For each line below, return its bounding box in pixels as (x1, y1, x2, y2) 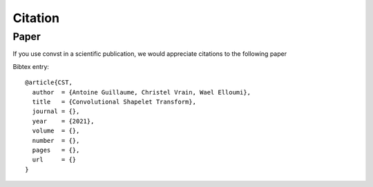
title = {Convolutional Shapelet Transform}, (32, 97, 197, 106)
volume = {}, (32, 127, 80, 135)
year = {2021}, (32, 117, 95, 125)
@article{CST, (25, 79, 73, 86)
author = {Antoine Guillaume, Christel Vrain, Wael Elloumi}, (32, 88, 251, 96)
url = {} (32, 156, 77, 164)
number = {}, (32, 137, 80, 144)
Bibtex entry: (12, 62, 50, 70)
